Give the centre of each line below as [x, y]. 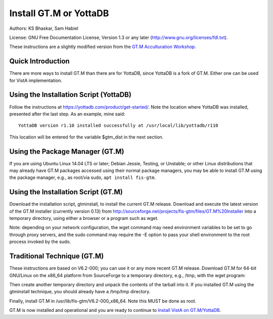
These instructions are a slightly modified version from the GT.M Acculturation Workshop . [103, 47]
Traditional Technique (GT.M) [57, 256]
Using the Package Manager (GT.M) [67, 151]
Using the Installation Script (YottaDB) [70, 95]
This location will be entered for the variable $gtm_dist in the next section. [86, 137]
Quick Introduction [40, 61]
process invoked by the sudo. [40, 242]
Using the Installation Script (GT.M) [66, 192]
